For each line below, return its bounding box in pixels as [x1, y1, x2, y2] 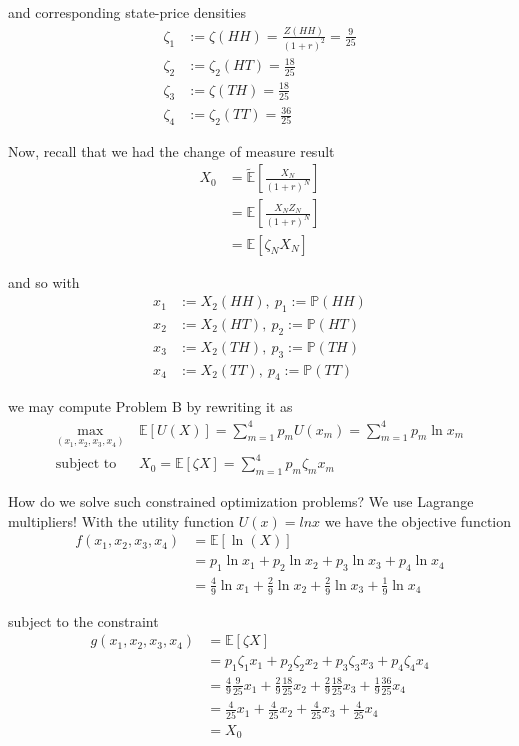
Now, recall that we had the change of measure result [8, 140, 335, 161]
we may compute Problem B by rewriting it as [8, 396, 293, 417]
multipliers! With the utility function [8, 510, 235, 531]
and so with [8, 271, 80, 292]
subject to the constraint [8, 610, 159, 631]
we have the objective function [324, 510, 512, 531]
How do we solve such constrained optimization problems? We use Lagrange [8, 491, 474, 512]
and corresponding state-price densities [8, 2, 247, 22]
